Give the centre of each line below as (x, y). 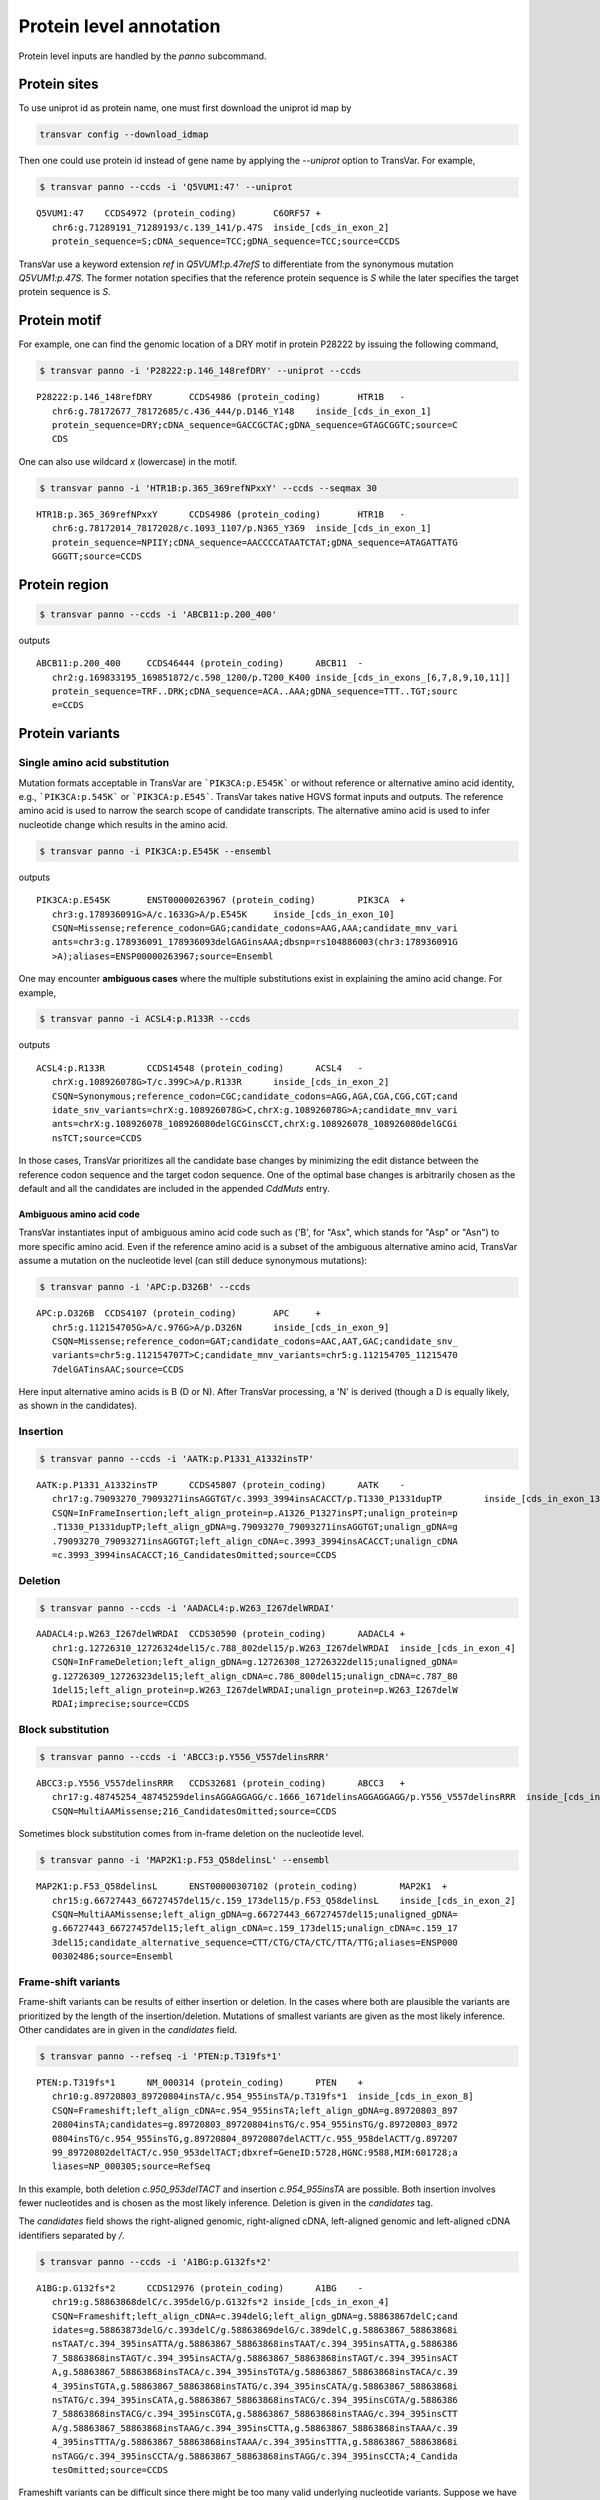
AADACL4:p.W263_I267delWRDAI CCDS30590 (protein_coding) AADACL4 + (221, 1634)
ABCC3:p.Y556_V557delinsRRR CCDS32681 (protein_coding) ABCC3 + (221, 1783)
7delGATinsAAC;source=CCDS (118, 1369)
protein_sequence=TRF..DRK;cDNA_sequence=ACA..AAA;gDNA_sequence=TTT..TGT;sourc (255, 691)
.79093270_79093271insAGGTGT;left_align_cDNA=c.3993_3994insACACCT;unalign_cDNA (255, 1541)
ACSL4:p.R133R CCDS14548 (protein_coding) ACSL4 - (200, 1068)
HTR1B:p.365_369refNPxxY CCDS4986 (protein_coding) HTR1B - (221, 514)
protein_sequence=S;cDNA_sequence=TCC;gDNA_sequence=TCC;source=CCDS (225, 241)
